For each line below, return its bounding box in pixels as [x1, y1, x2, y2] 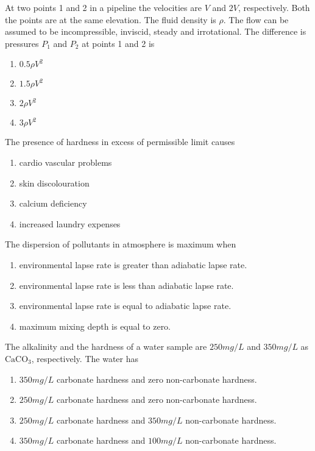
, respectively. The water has [31, 352, 139, 364]
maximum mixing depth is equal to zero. [19, 319, 171, 332]
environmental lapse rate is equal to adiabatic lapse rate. [19, 299, 232, 312]
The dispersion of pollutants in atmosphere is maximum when [5, 238, 236, 250]
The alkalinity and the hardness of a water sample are [5, 340, 207, 353]
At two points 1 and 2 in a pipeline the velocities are [5, 1, 202, 13]
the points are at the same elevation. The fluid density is [5, 13, 216, 26]
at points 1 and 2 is [82, 37, 155, 49]
